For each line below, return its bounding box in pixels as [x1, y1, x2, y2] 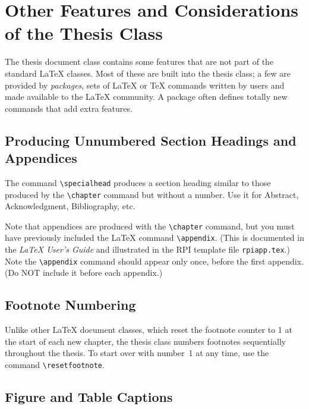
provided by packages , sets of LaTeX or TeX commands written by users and [5, 78, 285, 91]
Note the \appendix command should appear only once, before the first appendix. [5, 254, 304, 267]
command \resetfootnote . [5, 358, 105, 370]
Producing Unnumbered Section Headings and [5, 131, 297, 149]
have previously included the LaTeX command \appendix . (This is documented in [5, 231, 304, 244]
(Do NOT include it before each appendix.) [5, 266, 163, 279]
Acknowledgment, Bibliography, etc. [5, 200, 135, 212]
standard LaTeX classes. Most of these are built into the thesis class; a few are [5, 67, 291, 79]
